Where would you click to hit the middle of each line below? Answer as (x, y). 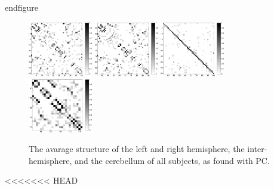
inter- (257, 149)
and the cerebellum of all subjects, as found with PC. (172, 160)
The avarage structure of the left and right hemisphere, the (137, 149)
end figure (22, 7)
